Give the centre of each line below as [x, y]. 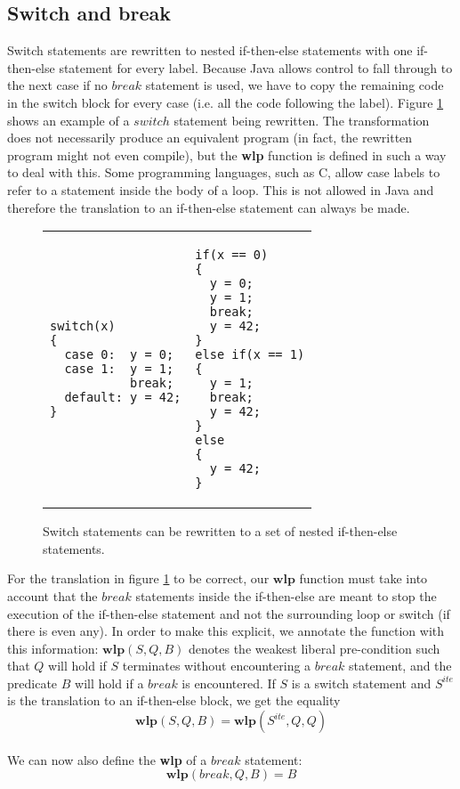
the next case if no [57, 85]
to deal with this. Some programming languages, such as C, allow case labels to [224, 172]
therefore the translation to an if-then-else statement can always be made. [209, 207]
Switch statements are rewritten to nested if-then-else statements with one [210, 50]
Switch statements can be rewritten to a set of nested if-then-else [220, 531]
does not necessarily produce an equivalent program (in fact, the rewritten [210, 138]
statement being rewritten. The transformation [302, 120]
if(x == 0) [232, 255]
